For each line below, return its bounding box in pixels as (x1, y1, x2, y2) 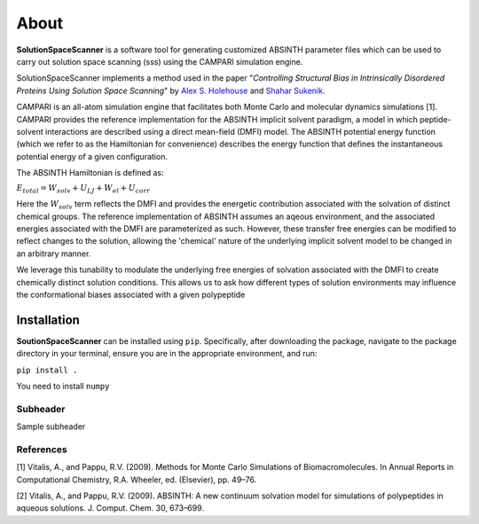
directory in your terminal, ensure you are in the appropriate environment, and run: (16, 348, 318, 359)
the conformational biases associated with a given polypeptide (16, 289, 246, 300)
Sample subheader (16, 421, 86, 432)
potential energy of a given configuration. (16, 151, 169, 161)
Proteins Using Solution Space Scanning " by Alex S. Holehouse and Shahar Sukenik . (16, 85, 326, 96)
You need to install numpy (16, 381, 110, 392)
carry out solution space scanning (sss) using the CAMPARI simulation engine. (16, 56, 303, 66)
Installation (16, 312, 80, 327)
